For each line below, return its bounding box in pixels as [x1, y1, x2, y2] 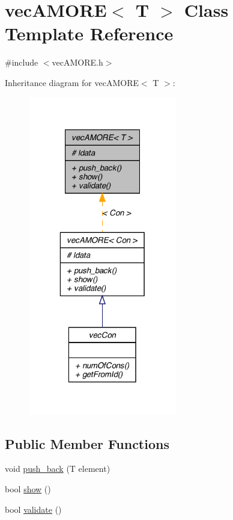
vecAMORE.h [52, 56, 103, 69]
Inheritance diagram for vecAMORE [5, 76, 139, 88]
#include [5, 56, 38, 69]
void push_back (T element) [5, 462, 110, 475]
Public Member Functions [5, 434, 169, 453]
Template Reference [5, 21, 174, 46]
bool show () [5, 482, 51, 495]
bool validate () [5, 503, 62, 515]
